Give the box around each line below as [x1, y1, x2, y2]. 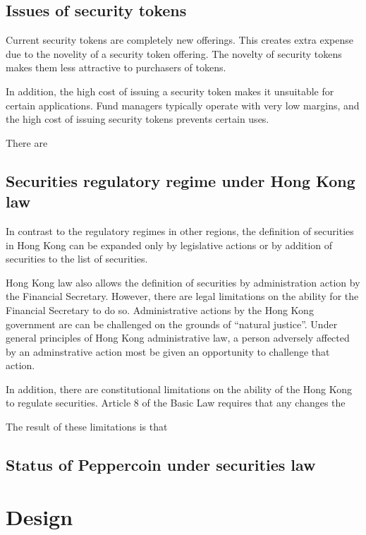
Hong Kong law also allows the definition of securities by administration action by [6, 275, 360, 289]
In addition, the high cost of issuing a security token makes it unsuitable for [6, 83, 334, 98]
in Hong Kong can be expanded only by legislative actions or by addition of [6, 237, 333, 252]
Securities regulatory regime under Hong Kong [6, 169, 355, 191]
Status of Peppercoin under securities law [6, 454, 316, 476]
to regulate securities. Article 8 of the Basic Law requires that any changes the [6, 395, 346, 410]
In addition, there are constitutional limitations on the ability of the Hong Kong [6, 381, 353, 396]
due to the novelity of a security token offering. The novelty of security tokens [6, 46, 342, 61]
